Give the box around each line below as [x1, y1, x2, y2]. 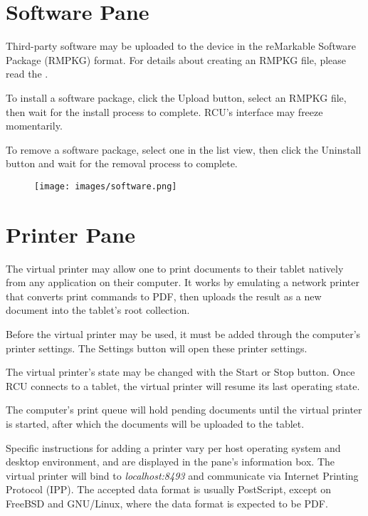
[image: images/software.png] [34, 181, 177, 191]
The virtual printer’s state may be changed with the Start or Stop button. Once [6, 364, 355, 379]
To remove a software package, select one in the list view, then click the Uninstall [6, 142, 362, 157]
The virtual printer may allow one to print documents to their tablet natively [6, 260, 344, 275]
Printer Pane [6, 219, 135, 248]
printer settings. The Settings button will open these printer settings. [6, 340, 307, 355]
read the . [6, 66, 48, 81]
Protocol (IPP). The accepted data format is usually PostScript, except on [6, 482, 331, 497]
